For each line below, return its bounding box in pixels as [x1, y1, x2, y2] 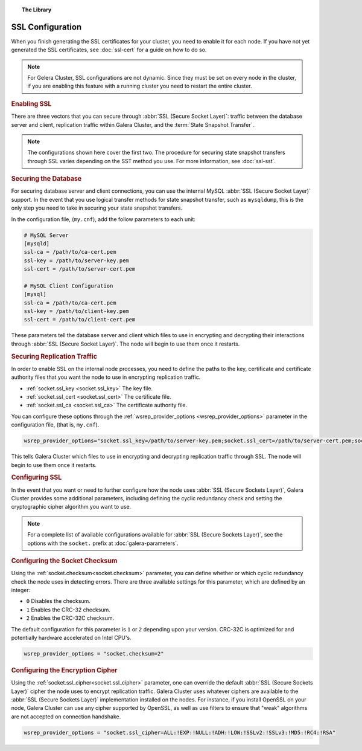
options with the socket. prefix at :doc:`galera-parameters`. [27, 540, 179, 547]
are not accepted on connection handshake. [11, 713, 121, 720]
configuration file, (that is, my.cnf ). [11, 421, 100, 428]
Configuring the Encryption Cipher [11, 666, 118, 674]
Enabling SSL [11, 100, 52, 108]
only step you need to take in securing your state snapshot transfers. [11, 204, 183, 211]
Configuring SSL [11, 473, 62, 482]
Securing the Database [11, 175, 82, 183]
